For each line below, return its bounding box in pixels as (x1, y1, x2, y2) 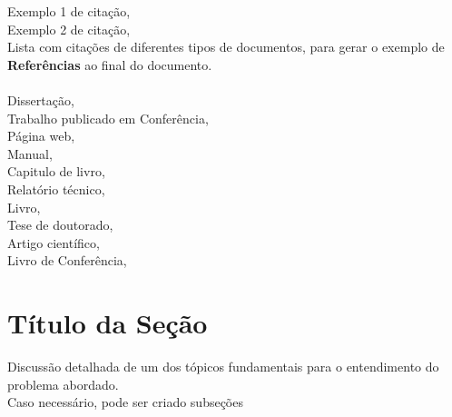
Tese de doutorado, (7, 215, 113, 234)
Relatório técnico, (7, 179, 105, 198)
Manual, (7, 144, 53, 163)
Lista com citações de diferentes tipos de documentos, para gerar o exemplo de (7, 37, 445, 56)
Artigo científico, (7, 233, 100, 252)
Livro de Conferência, (7, 251, 127, 270)
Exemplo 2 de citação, (7, 19, 131, 38)
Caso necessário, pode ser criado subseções (7, 392, 243, 412)
